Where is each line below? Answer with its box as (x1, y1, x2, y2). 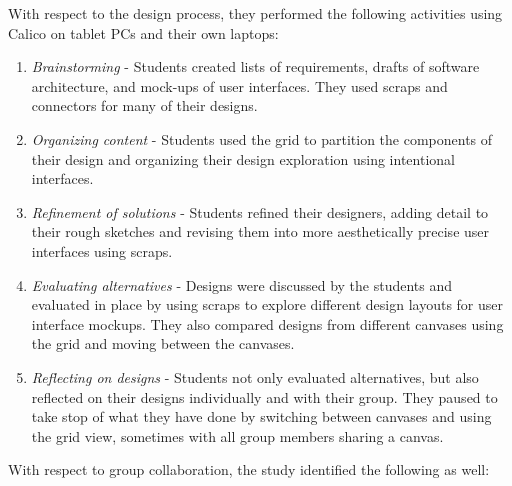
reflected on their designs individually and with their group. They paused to (31, 386, 498, 407)
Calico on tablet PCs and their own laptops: (8, 22, 279, 43)
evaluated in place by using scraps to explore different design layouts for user (31, 294, 503, 315)
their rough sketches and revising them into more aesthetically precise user (31, 221, 490, 242)
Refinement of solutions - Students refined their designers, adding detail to (31, 201, 489, 222)
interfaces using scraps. (31, 240, 173, 261)
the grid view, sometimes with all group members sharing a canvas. (31, 425, 444, 446)
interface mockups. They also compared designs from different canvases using (31, 313, 504, 334)
